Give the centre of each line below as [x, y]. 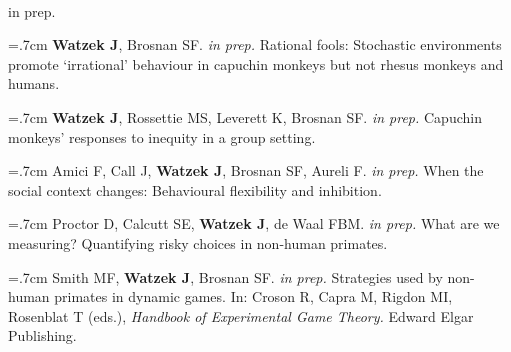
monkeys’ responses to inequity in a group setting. [162, 136]
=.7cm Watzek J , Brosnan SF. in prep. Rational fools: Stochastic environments [255, 44]
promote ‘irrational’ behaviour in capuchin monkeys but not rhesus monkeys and [256, 63]
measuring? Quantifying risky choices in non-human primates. [198, 242]
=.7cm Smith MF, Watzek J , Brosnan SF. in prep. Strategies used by [225, 276]
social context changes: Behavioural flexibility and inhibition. [195, 189]
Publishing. [42, 335]
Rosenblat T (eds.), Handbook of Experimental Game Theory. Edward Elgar [241, 315]
